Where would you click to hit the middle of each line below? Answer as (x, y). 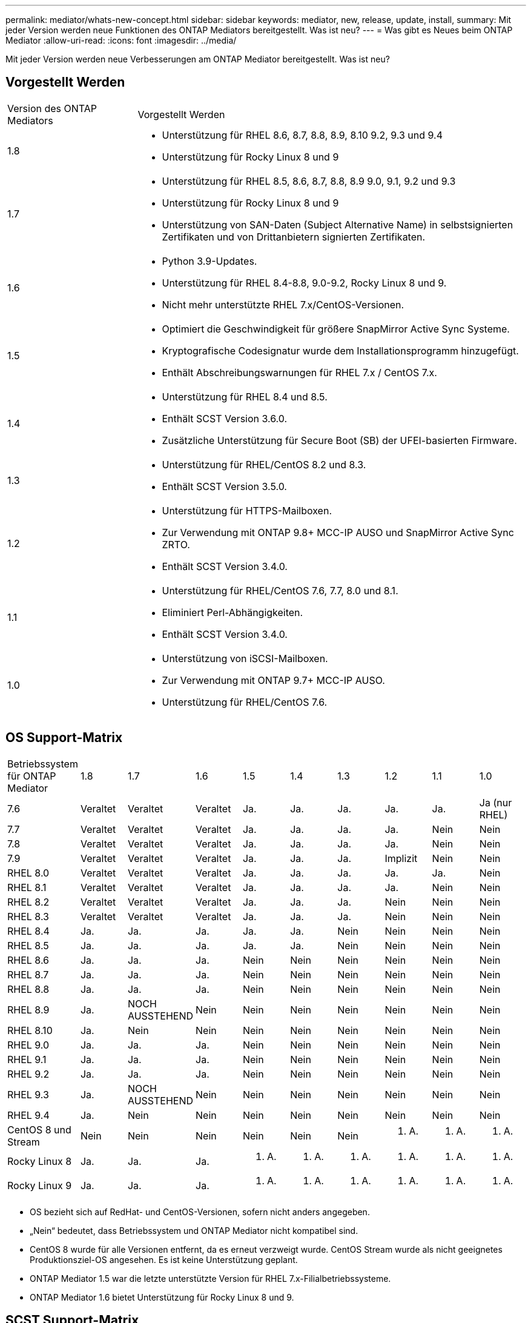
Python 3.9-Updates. (209, 261)
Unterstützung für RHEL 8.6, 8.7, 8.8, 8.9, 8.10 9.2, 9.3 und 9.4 (302, 135)
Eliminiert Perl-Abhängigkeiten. (233, 612)
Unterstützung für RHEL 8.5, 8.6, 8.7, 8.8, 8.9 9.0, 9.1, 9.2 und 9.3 (309, 181)
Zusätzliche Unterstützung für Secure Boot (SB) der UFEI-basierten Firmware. (339, 440)
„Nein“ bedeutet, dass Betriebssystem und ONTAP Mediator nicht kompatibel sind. (194, 1230)
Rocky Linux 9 (40, 1185)
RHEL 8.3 (28, 916)
